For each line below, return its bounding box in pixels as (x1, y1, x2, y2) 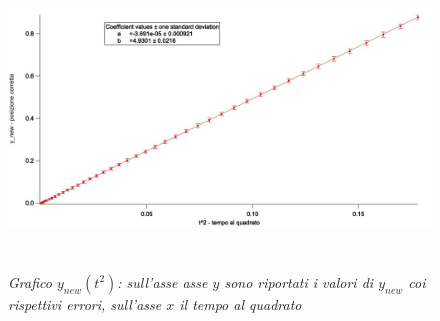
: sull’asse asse (117, 271, 208, 292)
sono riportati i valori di (224, 271, 374, 292)
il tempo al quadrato (179, 293, 302, 314)
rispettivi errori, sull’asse (8, 293, 162, 314)
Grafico (8, 271, 52, 292)
